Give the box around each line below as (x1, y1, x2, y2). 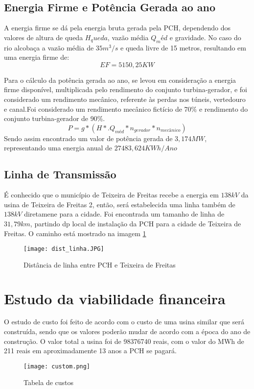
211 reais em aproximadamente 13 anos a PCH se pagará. (4, 345, 177, 356)
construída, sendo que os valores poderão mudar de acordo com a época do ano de (4, 326, 251, 337)
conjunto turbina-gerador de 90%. (4, 113, 105, 123)
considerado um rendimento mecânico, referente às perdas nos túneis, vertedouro (4, 94, 246, 104)
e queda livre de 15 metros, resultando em (120, 42, 246, 52)
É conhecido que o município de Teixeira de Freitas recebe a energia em (4, 190, 219, 200)
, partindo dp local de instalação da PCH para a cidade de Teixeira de (30, 218, 241, 228)
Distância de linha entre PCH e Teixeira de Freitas (23, 259, 176, 269)
